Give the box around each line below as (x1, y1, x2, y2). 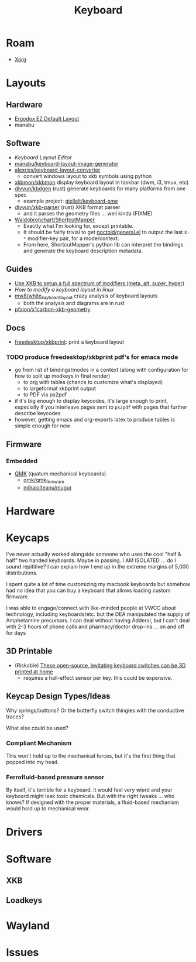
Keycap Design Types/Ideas (6, 691, 111, 701)
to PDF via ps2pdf (23, 391, 67, 398)
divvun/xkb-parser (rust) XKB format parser (14, 203, 121, 211)
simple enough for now (14, 422, 71, 429)
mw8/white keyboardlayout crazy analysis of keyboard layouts (14, 292, 158, 300)
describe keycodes (14, 410, 61, 417)
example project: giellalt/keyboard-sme (23, 197, 118, 204)
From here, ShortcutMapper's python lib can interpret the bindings (23, 241, 184, 248)
